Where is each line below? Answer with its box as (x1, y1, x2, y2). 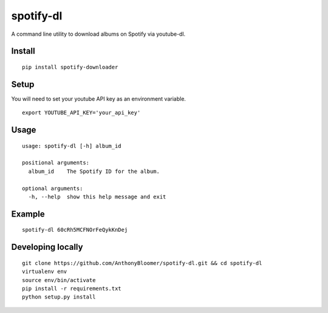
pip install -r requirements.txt (22, 285, 121, 292)
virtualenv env (22, 268, 67, 275)
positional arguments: (22, 160, 90, 166)
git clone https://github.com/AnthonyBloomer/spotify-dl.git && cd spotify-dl (22, 260, 262, 266)
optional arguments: (22, 185, 83, 192)
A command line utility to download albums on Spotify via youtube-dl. (11, 30, 186, 38)
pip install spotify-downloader (22, 64, 118, 70)
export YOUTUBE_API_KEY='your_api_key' (22, 109, 141, 116)
